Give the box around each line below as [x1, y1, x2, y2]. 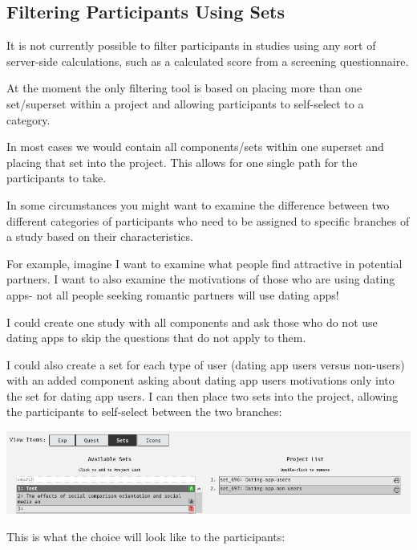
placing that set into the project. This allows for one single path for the [6, 153, 358, 170]
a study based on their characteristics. [6, 228, 193, 245]
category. [6, 111, 51, 128]
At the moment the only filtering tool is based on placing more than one [6, 79, 362, 96]
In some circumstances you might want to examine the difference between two [6, 196, 390, 213]
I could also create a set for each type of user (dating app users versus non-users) [6, 356, 405, 373]
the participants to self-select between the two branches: [6, 403, 282, 420]
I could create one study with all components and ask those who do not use [6, 313, 378, 330]
